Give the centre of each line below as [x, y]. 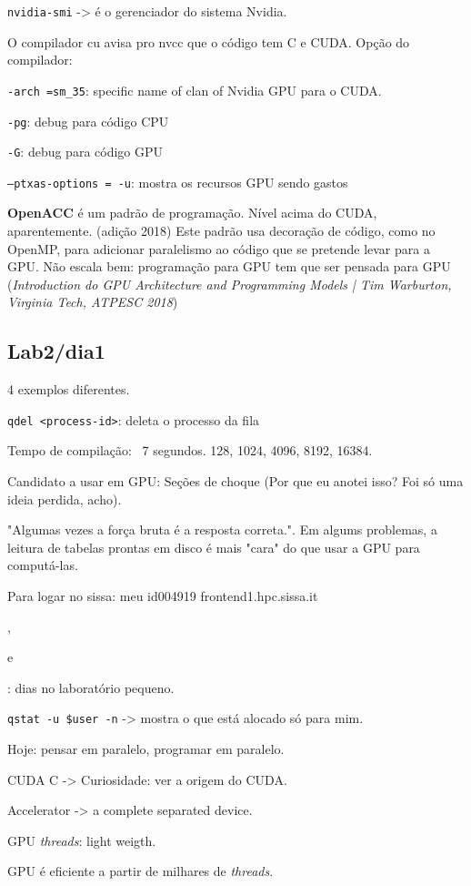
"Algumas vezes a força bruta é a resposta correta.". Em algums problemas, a [222, 530]
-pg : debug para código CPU [88, 121]
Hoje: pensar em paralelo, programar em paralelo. [146, 749]
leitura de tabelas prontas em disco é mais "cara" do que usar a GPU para [214, 547]
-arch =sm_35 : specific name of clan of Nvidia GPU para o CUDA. [195, 90]
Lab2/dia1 [56, 351]
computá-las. [43, 565]
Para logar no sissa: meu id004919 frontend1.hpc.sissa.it [163, 596]
